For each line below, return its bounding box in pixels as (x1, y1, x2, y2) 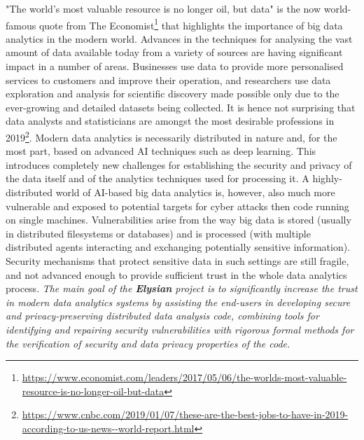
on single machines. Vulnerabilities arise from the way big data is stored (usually (6, 212, 351, 227)
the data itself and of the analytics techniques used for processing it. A (6, 171, 309, 186)
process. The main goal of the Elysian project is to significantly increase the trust (6, 281, 358, 296)
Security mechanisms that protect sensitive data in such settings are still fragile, (6, 254, 349, 268)
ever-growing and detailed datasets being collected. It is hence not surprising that (6, 99, 356, 114)
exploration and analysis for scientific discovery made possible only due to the (6, 86, 339, 101)
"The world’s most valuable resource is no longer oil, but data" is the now (6, 1, 321, 15)
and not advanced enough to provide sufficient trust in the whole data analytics (6, 267, 347, 282)
